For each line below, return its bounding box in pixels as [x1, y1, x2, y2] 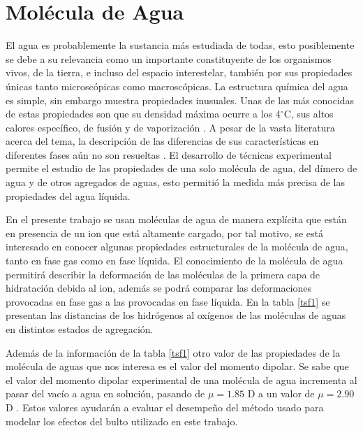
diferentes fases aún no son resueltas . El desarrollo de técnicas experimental [6, 147, 332, 162]
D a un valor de [247, 386, 315, 401]
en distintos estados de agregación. [6, 322, 154, 336]
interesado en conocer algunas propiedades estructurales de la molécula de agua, [6, 239, 348, 254]
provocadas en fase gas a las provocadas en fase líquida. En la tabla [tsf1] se [6, 294, 330, 308]
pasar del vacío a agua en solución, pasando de [6, 386, 205, 401]
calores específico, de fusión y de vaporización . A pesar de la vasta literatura [6, 120, 335, 134]
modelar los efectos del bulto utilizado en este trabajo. [6, 413, 238, 428]
